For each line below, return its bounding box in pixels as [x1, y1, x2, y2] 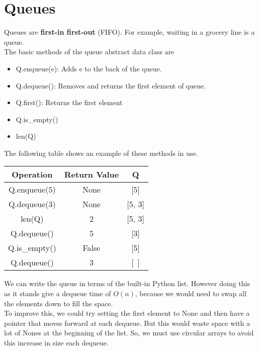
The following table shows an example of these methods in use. [4, 147, 198, 158]
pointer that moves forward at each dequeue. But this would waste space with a [4, 317, 250, 328]
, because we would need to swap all [135, 288, 246, 299]
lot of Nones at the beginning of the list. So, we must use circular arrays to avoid [4, 327, 254, 338]
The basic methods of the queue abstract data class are [4, 46, 175, 57]
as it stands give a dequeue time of [4, 288, 111, 299]
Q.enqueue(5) [8, 184, 56, 196]
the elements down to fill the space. [4, 298, 113, 308]
